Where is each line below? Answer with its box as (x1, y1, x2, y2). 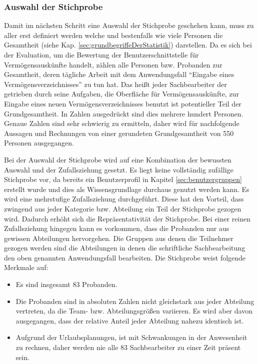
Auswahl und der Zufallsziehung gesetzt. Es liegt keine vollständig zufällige (4, 164, 233, 174)
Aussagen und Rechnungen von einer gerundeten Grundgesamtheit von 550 (4, 127, 234, 138)
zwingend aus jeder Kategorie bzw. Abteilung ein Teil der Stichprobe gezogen (4, 203, 241, 213)
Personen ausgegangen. (4, 137, 74, 148)
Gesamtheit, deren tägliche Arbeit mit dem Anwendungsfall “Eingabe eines (4, 69, 234, 79)
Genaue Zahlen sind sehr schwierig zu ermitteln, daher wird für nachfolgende (4, 118, 239, 128)
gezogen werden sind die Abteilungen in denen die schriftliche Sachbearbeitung (4, 242, 245, 253)
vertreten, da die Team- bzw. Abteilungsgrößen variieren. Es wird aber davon (15, 305, 252, 316)
